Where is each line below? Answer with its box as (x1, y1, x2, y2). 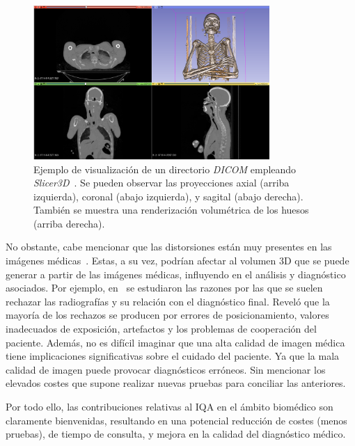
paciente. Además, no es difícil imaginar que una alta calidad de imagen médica (6, 335, 345, 349)
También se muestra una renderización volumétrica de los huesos (33, 202, 309, 217)
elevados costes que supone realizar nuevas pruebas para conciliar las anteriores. (6, 376, 346, 390)
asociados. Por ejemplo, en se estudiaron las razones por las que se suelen (6, 280, 323, 295)
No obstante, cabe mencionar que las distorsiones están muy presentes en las (6, 239, 332, 254)
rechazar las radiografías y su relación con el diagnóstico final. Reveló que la (6, 294, 330, 308)
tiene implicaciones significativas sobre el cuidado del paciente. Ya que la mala (6, 349, 340, 363)
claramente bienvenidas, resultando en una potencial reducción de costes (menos (6, 413, 347, 427)
